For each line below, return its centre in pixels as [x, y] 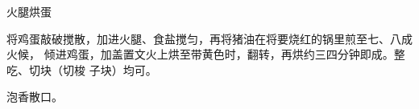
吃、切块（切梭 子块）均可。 [82, 69]
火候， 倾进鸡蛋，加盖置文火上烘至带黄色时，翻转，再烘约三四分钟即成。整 [206, 54]
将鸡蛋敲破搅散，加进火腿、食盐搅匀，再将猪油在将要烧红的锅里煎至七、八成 [209, 38]
